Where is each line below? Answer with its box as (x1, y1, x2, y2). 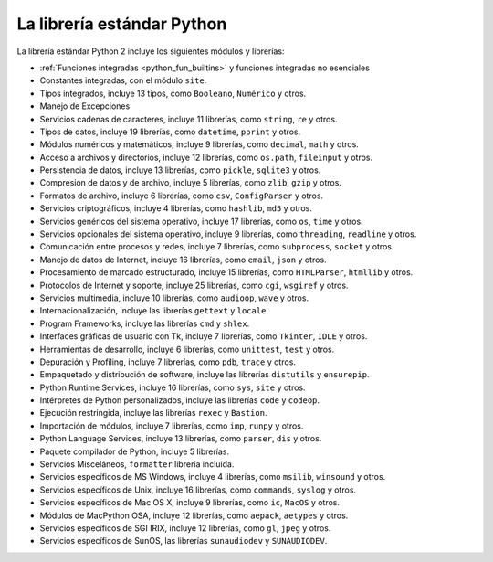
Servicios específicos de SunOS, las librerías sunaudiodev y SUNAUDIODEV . (39, 535, 328, 546)
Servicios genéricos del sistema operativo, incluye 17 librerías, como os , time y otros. (39, 216, 364, 227)
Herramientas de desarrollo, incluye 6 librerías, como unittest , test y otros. (39, 344, 335, 355)
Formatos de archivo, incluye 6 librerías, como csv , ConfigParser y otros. (39, 190, 324, 201)
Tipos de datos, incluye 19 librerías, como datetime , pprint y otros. (39, 126, 301, 137)
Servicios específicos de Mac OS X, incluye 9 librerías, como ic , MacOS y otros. (39, 497, 341, 508)
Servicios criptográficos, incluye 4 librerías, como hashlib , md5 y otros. (39, 203, 312, 214)
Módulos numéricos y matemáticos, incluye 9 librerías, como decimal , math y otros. (39, 139, 360, 150)
